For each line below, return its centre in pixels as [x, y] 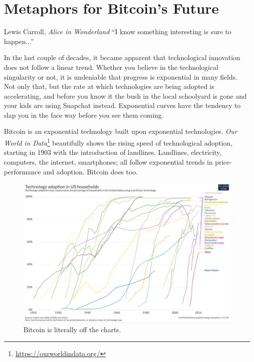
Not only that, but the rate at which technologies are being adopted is [109, 86]
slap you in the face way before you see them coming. [84, 115]
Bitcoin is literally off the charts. [72, 330]
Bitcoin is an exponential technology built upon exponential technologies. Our [121, 131]
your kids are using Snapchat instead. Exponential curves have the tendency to [122, 105]
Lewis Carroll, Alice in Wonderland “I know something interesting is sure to [118, 32]
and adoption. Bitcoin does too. [90, 171]
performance [22, 171]
